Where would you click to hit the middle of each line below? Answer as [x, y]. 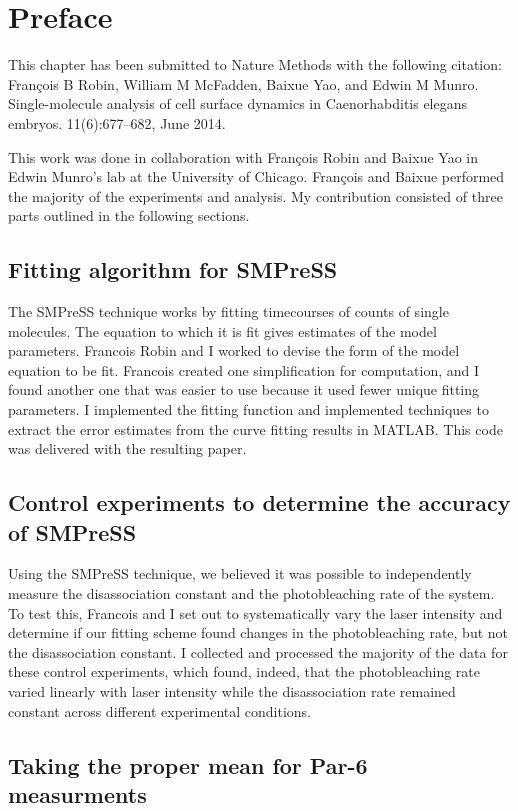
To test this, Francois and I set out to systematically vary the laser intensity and [255, 612]
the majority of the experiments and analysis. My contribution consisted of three [255, 195]
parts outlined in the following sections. [129, 215]
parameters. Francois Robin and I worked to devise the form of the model [234, 350]
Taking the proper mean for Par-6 [188, 764]
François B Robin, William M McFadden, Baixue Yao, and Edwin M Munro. [243, 83]
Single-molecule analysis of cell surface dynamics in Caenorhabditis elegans [238, 103]
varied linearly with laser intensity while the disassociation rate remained [232, 690]
